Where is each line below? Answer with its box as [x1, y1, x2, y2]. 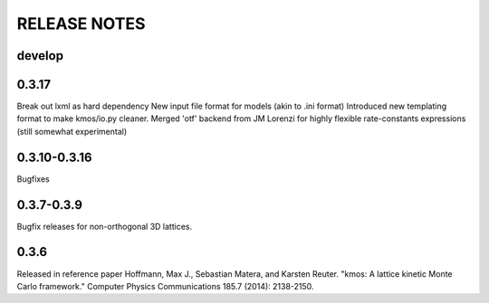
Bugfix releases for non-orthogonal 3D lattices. [16, 221, 193, 232]
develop [16, 48, 63, 63]
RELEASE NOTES [16, 14, 146, 33]
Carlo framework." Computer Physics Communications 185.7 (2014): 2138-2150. [16, 280, 314, 291]
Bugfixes [16, 173, 50, 185]
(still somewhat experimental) [16, 126, 127, 137]
